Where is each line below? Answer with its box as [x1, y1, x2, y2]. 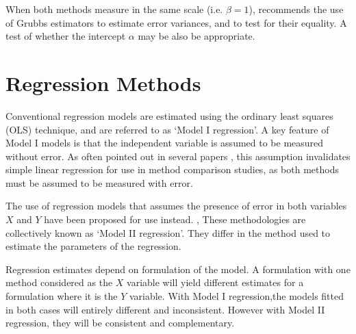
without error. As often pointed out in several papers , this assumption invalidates [5, 149, 351, 163]
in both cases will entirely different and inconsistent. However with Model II [5, 302, 325, 316]
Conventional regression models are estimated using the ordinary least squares [5, 108, 333, 123]
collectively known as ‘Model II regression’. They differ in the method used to [5, 225, 331, 240]
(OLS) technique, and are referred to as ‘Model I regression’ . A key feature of [5, 122, 329, 136]
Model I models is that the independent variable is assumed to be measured [5, 136, 324, 150]
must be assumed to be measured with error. [5, 175, 193, 190]
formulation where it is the [5, 289, 118, 303]
